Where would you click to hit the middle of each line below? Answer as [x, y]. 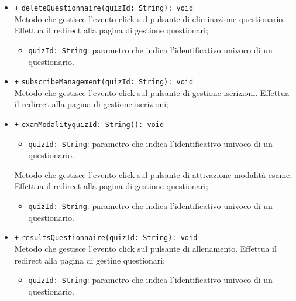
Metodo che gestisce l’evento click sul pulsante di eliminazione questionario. [150, 18]
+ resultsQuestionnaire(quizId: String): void [106, 238]
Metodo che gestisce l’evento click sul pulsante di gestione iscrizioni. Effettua [152, 92]
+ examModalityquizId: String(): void [89, 124]
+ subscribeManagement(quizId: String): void [104, 82]
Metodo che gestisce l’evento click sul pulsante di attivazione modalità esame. [153, 174]
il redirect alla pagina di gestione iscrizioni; [91, 104]
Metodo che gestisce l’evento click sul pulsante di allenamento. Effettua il [145, 248]
